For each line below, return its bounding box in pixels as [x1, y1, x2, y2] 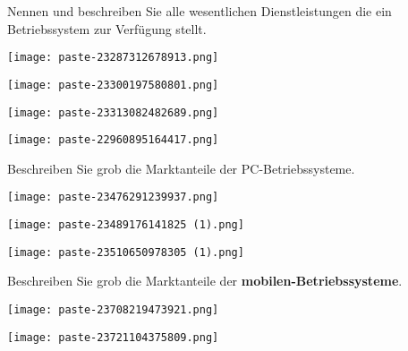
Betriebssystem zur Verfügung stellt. [7, 19, 207, 38]
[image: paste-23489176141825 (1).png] [7, 218, 244, 232]
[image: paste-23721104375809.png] [7, 330, 219, 344]
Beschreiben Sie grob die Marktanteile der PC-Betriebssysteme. [7, 158, 355, 177]
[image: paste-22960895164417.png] [7, 133, 219, 147]
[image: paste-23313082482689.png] [7, 106, 219, 119]
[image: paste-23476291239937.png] [7, 191, 219, 204]
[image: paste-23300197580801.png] [7, 78, 219, 91]
